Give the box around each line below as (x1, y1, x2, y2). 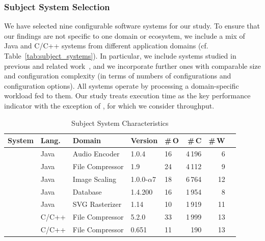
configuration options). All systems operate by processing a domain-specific (4, 80, 239, 91)
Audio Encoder (72, 148, 120, 158)
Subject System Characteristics (71, 117, 169, 128)
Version (130, 135, 158, 146)
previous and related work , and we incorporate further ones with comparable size (4, 60, 261, 71)
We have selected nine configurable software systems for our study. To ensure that (4, 20, 260, 31)
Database (72, 186, 102, 197)
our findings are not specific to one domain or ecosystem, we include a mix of (4, 30, 245, 41)
